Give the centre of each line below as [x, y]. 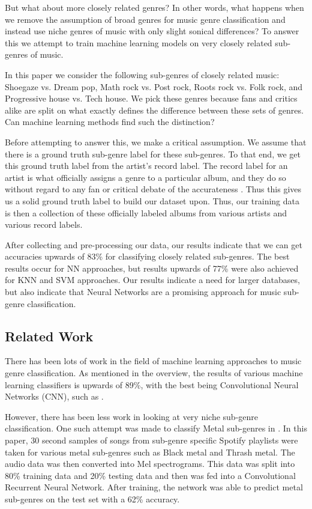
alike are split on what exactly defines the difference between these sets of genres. [154, 110]
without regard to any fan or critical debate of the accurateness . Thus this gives [153, 189]
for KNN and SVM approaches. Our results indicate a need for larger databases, [152, 280]
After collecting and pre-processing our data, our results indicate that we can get [154, 244]
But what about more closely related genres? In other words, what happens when [154, 7]
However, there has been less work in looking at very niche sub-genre [132, 416]
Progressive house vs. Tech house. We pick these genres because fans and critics [151, 98]
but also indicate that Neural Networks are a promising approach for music [143, 292]
